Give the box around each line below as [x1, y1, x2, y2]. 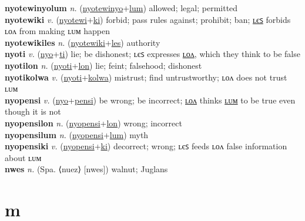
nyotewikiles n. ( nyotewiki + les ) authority [5, 36, 160, 48]
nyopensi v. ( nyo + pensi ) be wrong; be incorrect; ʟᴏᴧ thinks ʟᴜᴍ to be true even [5, 93, 296, 106]
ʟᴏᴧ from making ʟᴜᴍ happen [5, 25, 110, 37]
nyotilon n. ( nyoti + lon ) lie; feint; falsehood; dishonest [5, 59, 202, 71]
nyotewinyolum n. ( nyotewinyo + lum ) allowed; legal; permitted [5, 2, 238, 14]
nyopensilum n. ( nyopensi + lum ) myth [5, 128, 149, 140]
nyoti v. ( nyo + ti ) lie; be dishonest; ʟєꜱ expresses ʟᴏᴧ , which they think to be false [5, 48, 300, 60]
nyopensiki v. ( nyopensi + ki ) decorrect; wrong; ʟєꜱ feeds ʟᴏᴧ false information [5, 140, 287, 152]
